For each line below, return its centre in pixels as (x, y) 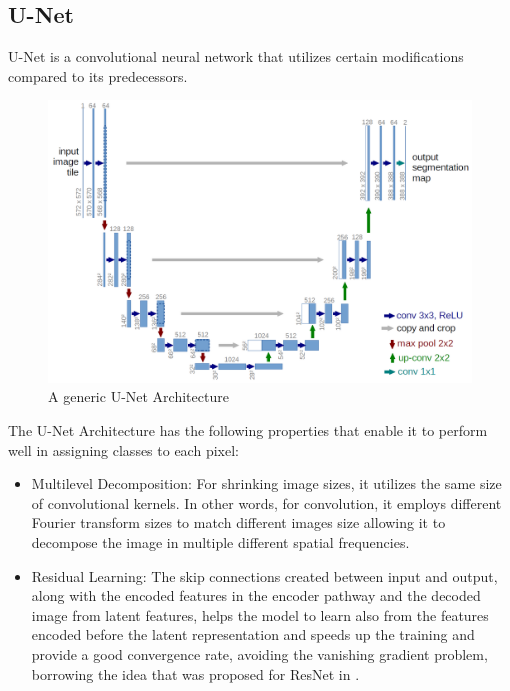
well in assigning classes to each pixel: (123, 449)
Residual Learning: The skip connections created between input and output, (264, 575)
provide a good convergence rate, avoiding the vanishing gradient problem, (259, 653)
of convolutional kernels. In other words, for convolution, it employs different (266, 502)
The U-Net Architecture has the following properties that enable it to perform (248, 429)
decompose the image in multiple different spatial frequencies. (220, 541)
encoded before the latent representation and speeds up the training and (253, 634)
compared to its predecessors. (98, 75)
